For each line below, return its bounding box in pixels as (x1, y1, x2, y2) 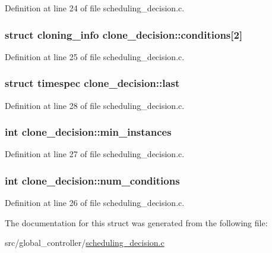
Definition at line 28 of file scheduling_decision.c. (5, 99, 185, 111)
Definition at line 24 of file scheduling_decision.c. (5, 2, 185, 14)
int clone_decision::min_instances (5, 124, 172, 139)
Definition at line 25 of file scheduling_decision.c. (5, 50, 185, 63)
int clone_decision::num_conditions (5, 173, 180, 188)
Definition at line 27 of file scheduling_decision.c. (5, 148, 185, 160)
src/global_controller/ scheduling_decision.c (5, 236, 165, 249)
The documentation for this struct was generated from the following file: (5, 216, 268, 229)
